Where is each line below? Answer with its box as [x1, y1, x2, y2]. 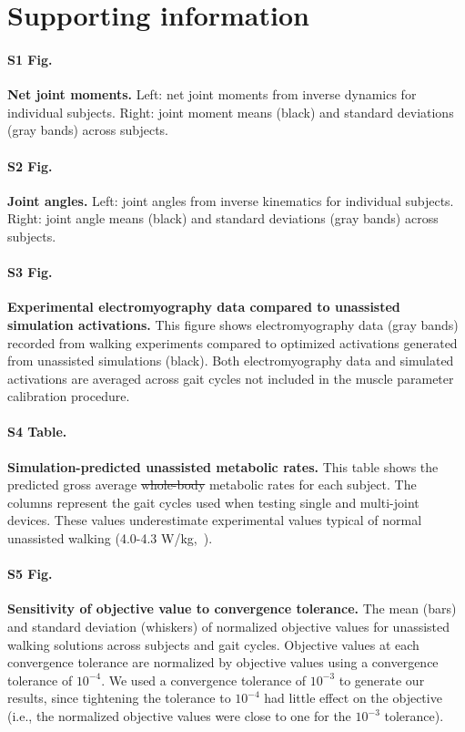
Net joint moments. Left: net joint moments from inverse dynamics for [7, 85, 417, 104]
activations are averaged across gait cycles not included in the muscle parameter [7, 368, 454, 387]
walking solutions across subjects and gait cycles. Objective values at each [7, 634, 420, 654]
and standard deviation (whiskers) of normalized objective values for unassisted [7, 617, 450, 636]
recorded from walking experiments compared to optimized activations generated [7, 333, 458, 352]
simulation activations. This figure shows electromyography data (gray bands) [7, 314, 459, 334]
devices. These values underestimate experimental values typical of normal [7, 510, 422, 530]
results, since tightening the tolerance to [7, 688, 231, 707]
